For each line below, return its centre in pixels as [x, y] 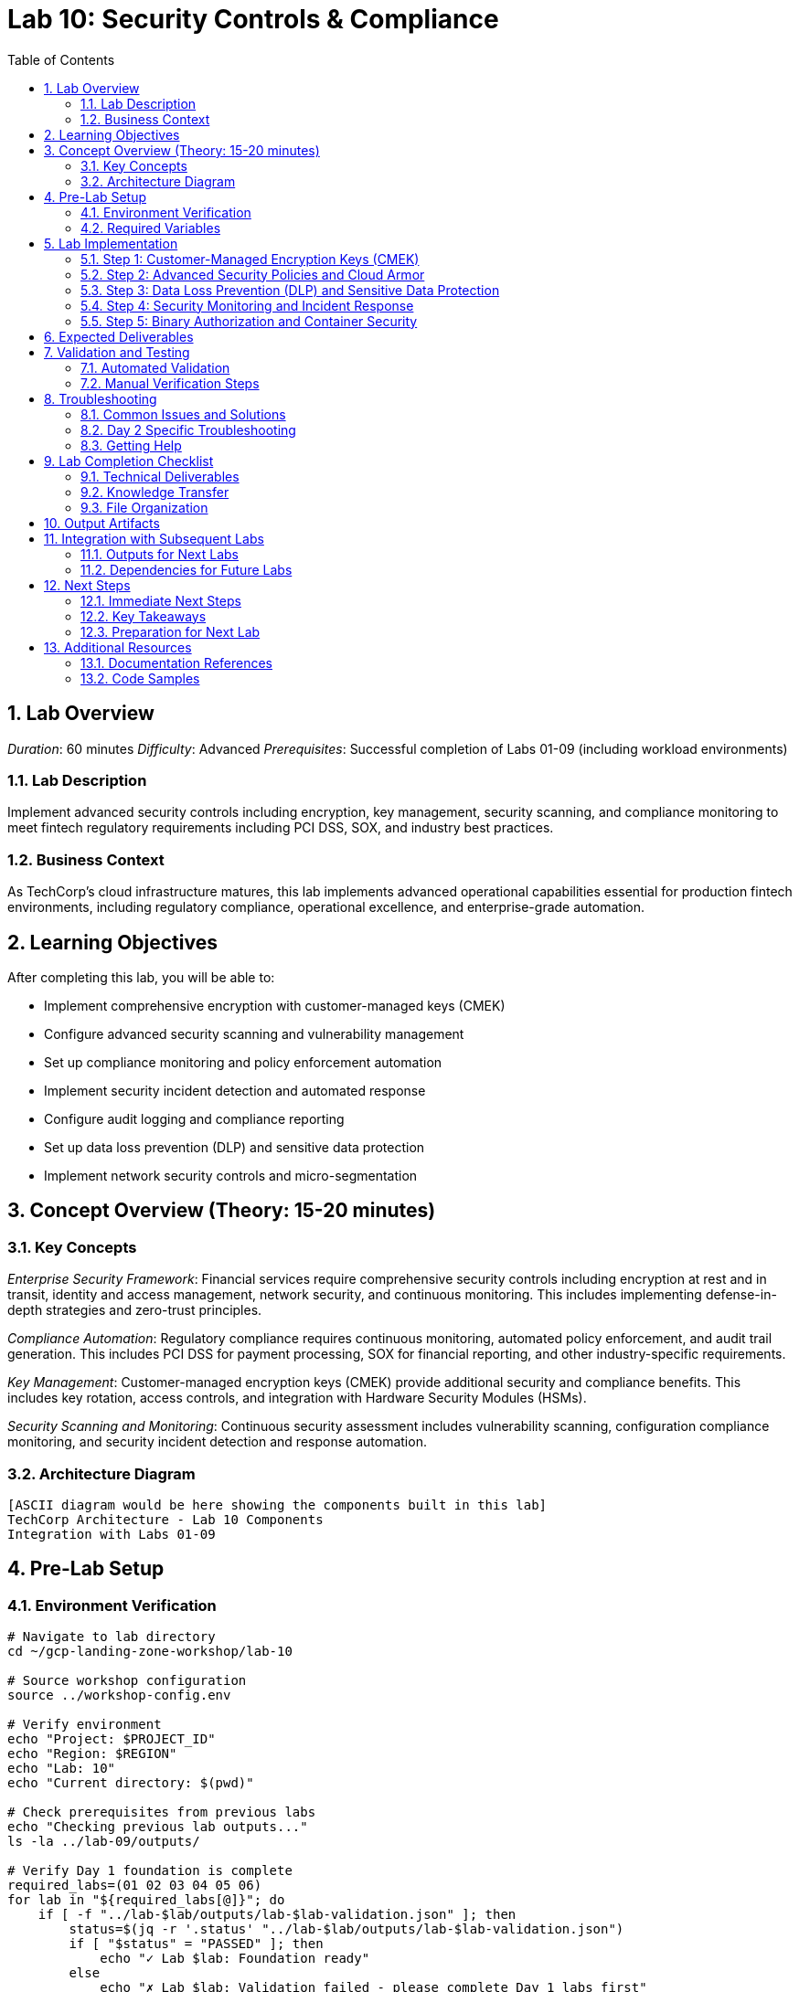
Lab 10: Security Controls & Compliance [253, 19]
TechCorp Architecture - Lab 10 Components [165, 1519]
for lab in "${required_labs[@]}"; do [146, 1900]
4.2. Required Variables [151, 228]
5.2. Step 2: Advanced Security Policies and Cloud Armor [253, 274]
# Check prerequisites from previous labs [162, 1812]
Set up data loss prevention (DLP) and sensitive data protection [234, 1147]
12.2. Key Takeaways [144, 616]
